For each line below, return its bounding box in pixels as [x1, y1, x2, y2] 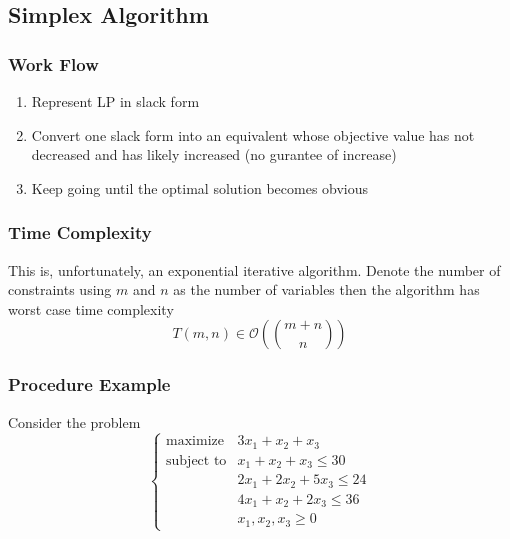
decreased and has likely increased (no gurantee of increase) [31, 144, 397, 165]
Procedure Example [8, 372, 171, 397]
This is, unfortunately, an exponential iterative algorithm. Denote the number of [8, 259, 501, 280]
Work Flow [8, 51, 99, 76]
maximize [166, 434, 224, 449]
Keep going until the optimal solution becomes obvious [31, 177, 369, 198]
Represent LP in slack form [31, 91, 200, 111]
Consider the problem [8, 411, 141, 432]
